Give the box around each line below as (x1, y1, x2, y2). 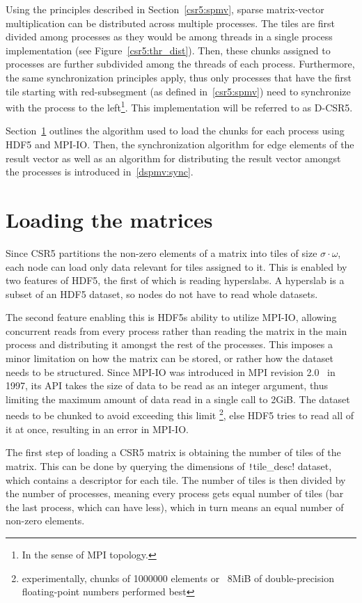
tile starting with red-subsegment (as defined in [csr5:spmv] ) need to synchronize (6, 84, 351, 98)
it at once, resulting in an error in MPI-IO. (6, 421, 189, 436)
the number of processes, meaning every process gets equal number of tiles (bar (6, 486, 344, 501)
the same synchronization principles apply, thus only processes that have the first (6, 70, 352, 84)
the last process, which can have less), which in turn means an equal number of (6, 499, 344, 514)
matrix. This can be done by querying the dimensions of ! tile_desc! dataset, (6, 458, 332, 473)
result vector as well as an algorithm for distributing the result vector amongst (6, 150, 341, 165)
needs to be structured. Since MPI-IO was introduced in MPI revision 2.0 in (6, 364, 336, 379)
